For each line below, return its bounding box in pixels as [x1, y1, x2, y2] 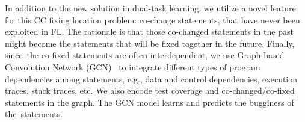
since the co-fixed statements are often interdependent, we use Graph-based [5, 49, 285, 61]
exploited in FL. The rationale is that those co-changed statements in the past [5, 25, 294, 38]
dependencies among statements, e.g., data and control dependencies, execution [5, 72, 298, 85]
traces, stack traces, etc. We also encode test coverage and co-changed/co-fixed [5, 84, 295, 97]
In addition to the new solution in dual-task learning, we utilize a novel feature [5, 2, 296, 14]
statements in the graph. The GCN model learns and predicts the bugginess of [5, 96, 294, 108]
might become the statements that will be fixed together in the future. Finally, [5, 37, 295, 49]
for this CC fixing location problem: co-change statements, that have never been [5, 13, 300, 26]
